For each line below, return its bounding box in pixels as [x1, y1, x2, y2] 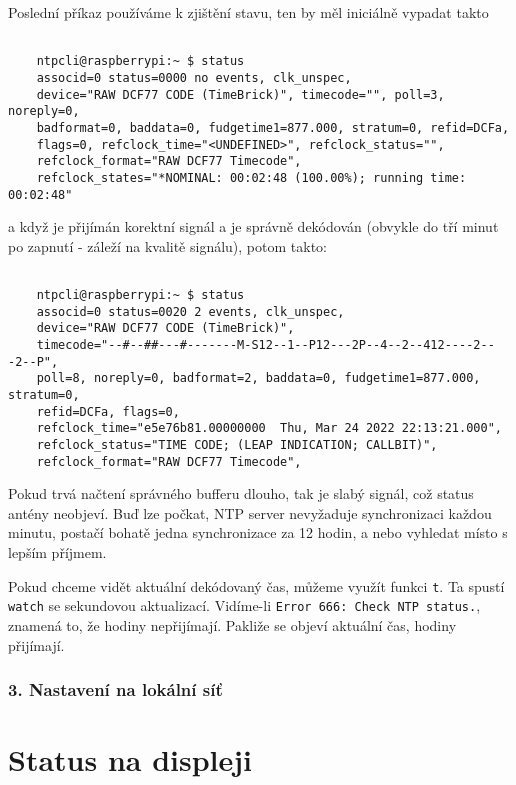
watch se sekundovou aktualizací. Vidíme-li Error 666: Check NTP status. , [8, 595, 481, 616]
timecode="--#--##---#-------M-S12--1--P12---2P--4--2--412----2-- [36, 337, 495, 352]
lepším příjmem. [8, 542, 107, 562]
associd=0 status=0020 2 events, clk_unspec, [36, 304, 345, 319]
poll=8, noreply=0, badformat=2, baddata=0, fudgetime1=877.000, [36, 371, 481, 386]
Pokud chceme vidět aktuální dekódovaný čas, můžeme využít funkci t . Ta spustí [8, 575, 505, 596]
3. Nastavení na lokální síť [8, 677, 223, 702]
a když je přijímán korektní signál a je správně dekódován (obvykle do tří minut [8, 216, 499, 237]
